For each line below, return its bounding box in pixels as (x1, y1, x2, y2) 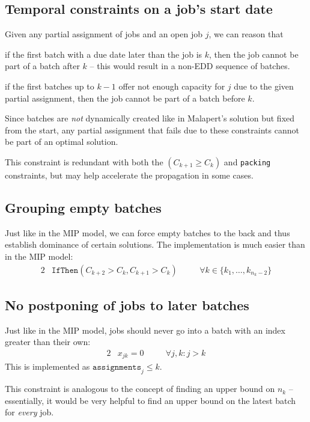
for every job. (5, 406, 54, 418)
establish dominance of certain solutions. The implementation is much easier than (5, 238, 305, 251)
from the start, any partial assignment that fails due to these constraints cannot (5, 123, 299, 136)
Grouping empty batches (5, 198, 162, 216)
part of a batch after (5, 60, 80, 72)
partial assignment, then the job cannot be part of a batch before (5, 91, 245, 104)
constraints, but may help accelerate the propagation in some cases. (5, 168, 254, 181)
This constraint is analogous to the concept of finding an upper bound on (5, 382, 275, 395)
